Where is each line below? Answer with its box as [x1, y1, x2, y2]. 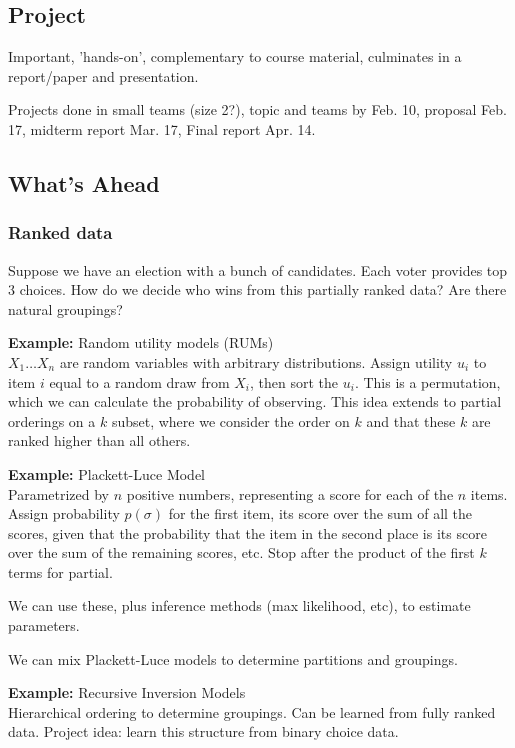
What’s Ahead [8, 167, 160, 198]
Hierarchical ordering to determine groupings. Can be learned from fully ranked [8, 701, 496, 722]
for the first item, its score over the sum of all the [168, 503, 473, 524]
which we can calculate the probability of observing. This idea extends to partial [8, 391, 502, 412]
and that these [366, 410, 456, 431]
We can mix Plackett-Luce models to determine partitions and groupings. [8, 648, 458, 669]
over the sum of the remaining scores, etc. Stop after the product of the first [8, 542, 475, 563]
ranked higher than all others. [8, 430, 191, 451]
